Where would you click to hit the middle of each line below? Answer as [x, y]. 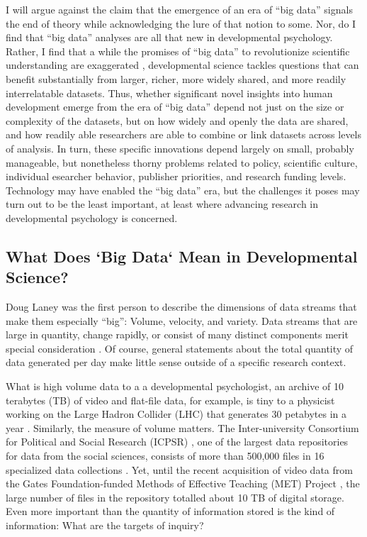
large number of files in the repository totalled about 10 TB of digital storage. [175, 497]
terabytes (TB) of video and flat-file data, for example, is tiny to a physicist [170, 400]
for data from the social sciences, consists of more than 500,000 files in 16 [165, 456]
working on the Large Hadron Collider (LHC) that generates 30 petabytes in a [176, 414]
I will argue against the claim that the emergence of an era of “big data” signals [179, 9]
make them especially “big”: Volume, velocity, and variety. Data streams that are [182, 320]
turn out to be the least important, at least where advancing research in [162, 204]
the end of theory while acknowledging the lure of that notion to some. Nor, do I [181, 23]
